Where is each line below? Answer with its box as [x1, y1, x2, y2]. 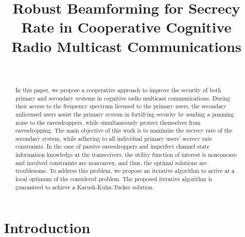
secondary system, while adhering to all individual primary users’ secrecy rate [15, 134, 212, 142]
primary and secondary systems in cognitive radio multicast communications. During [15, 94, 230, 102]
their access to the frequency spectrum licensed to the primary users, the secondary [15, 102, 227, 110]
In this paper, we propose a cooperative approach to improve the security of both [15, 85, 221, 94]
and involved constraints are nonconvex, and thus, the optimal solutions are [15, 158, 207, 167]
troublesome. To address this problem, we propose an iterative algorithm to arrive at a [15, 167, 235, 175]
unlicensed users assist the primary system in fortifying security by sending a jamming [15, 110, 234, 118]
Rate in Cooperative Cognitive [21, 17, 231, 37]
